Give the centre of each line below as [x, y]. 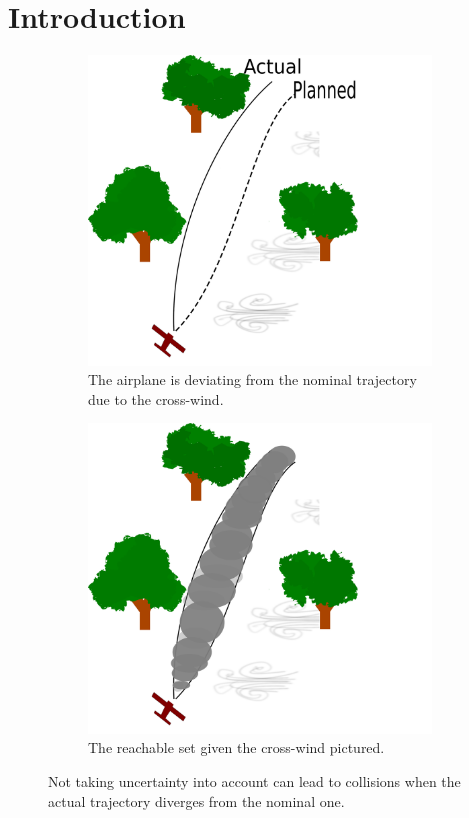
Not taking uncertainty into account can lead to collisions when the [254, 780]
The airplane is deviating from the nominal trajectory [252, 379]
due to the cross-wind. [156, 398]
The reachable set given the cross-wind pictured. [236, 747]
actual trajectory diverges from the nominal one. [196, 800]
